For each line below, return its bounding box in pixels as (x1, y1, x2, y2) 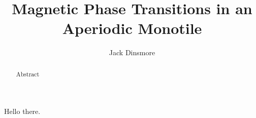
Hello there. (4, 106, 41, 116)
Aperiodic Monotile (62, 18, 202, 38)
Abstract (16, 69, 40, 78)
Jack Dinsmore (109, 47, 155, 58)
